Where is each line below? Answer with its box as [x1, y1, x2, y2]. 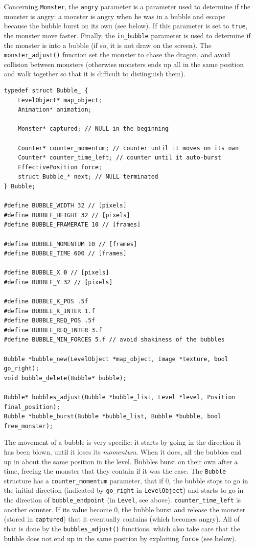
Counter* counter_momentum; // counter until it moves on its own [18, 144, 239, 152]
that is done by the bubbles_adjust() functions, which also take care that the [4, 524, 240, 534]
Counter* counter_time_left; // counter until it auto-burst [18, 154, 221, 161]
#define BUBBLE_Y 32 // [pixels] [4, 278, 113, 286]
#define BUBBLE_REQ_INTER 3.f [4, 326, 102, 334]
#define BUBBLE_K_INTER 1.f [4, 307, 95, 315]
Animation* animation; [18, 106, 92, 114]
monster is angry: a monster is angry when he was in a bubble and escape [4, 11, 226, 21]
